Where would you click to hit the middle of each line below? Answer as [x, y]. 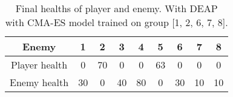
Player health [39, 65]
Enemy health [39, 82]
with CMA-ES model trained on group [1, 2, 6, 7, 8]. [116, 22]
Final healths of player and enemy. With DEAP [116, 8]
